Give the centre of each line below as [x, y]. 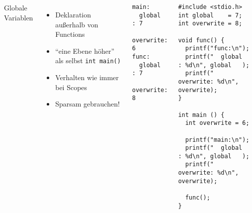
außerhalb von [77, 24]
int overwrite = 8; [210, 24]
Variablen [19, 17]
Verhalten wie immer [87, 77]
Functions [70, 34]
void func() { [201, 40]
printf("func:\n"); [217, 49]
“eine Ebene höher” [85, 51]
